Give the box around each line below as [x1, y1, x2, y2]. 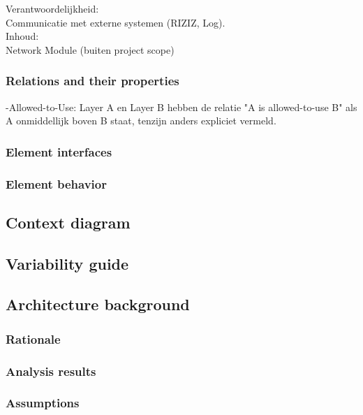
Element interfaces [6, 143, 112, 160]
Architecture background [6, 293, 190, 315]
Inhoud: [6, 29, 39, 43]
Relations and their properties [6, 72, 179, 89]
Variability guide [6, 252, 129, 274]
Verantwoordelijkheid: [6, 1, 99, 15]
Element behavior [6, 175, 107, 192]
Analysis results [6, 362, 96, 379]
